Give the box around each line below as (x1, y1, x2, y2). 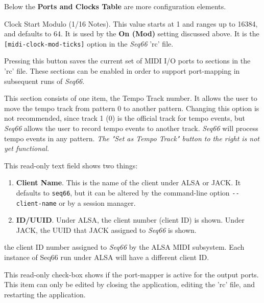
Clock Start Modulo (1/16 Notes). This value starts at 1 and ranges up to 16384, (4, 18, 258, 29)
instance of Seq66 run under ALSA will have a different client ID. (4, 252, 209, 263)
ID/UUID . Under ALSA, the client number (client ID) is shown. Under (16, 214, 245, 225)
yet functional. (4, 143, 50, 154)
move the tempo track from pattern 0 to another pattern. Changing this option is (4, 102, 259, 113)
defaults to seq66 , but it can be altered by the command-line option (16, 187, 230, 198)
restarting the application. (4, 289, 86, 299)
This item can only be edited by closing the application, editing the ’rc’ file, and (4, 279, 255, 290)
